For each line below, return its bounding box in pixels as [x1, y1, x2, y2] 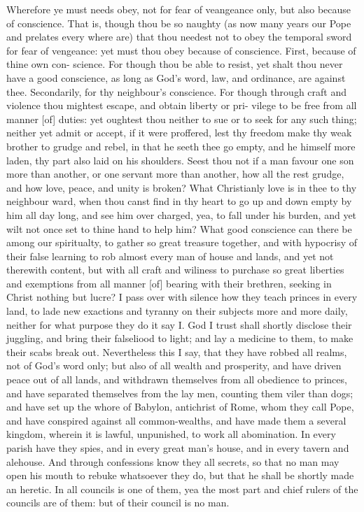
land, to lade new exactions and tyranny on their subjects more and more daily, [6, 304, 348, 318]
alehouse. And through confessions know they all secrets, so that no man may [6, 454, 339, 469]
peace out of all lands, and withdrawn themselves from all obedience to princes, [6, 372, 347, 387]
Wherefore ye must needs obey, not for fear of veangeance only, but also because [6, 2, 351, 16]
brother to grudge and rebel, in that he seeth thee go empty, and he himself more [6, 138, 356, 153]
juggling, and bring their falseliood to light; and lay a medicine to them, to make [6, 331, 353, 346]
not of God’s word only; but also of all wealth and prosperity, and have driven [6, 358, 342, 373]
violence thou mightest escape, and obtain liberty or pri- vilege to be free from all [6, 98, 357, 113]
